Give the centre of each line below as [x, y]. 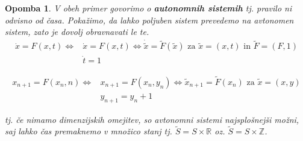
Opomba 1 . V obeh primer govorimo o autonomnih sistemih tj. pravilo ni [148, 8]
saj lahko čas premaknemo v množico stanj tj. [89, 131]
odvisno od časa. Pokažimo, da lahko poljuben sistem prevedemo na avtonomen [149, 20]
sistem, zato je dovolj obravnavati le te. [77, 32]
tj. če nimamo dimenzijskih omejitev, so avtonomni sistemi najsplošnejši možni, [152, 119]
